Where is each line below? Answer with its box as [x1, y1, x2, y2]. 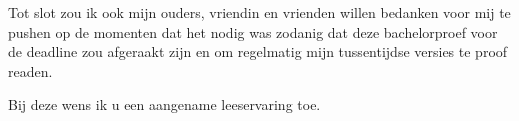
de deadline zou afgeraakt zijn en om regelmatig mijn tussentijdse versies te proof [8, 41, 508, 62]
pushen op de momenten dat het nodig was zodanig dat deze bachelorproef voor [8, 21, 498, 42]
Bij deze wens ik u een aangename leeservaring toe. [8, 94, 321, 115]
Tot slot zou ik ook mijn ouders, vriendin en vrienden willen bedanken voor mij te [8, 2, 511, 22]
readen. [8, 60, 53, 81]
